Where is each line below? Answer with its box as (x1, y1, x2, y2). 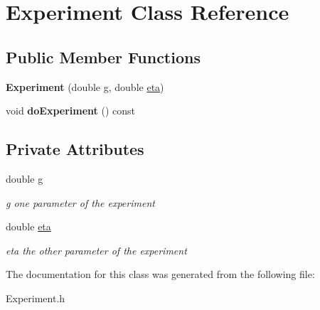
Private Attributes (6, 138, 144, 160)
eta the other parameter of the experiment (6, 242, 187, 257)
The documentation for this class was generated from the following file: (6, 267, 315, 282)
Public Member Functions (6, 46, 201, 68)
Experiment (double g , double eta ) (6, 79, 164, 94)
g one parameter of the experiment (6, 195, 155, 210)
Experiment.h (6, 290, 65, 305)
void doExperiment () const (6, 103, 136, 118)
